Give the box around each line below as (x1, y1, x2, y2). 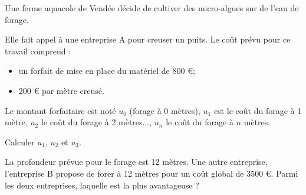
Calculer (5, 135, 35, 148)
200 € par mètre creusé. (18, 84, 104, 96)
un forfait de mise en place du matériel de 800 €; (18, 64, 195, 77)
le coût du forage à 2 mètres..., (41, 116, 152, 128)
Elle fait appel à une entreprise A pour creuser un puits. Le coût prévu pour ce (5, 33, 291, 45)
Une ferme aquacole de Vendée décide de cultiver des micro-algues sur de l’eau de (5, 2, 299, 14)
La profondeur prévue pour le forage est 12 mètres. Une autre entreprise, (5, 155, 268, 168)
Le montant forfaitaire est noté (5, 104, 116, 116)
